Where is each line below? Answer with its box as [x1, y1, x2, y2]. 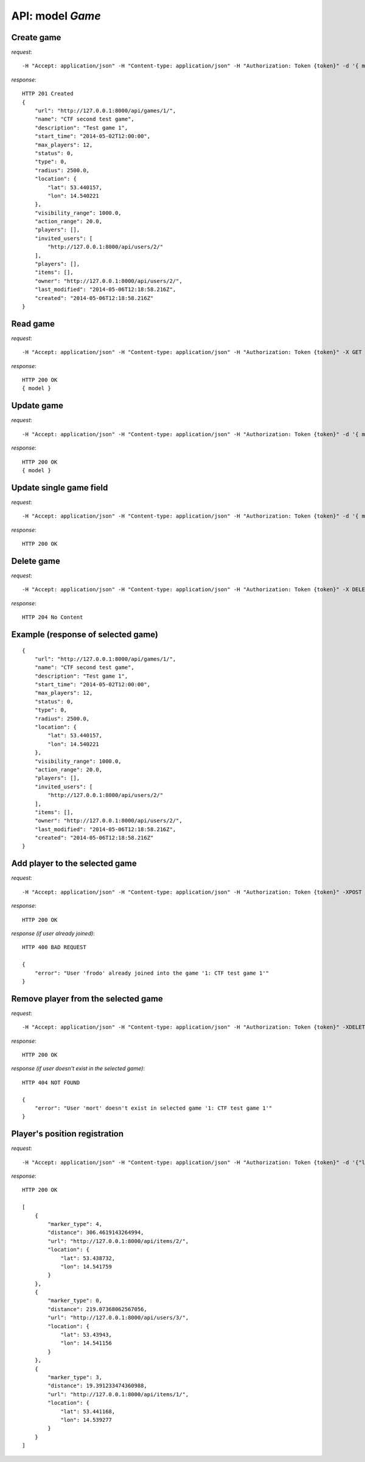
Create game [11, 32, 61, 43]
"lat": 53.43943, [60, 1331, 113, 1338]
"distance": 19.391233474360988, [47, 1382, 147, 1390]
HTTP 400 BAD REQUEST [22, 944, 86, 951]
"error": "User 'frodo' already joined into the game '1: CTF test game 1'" [34, 969, 269, 976]
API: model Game [11, 9, 101, 23]
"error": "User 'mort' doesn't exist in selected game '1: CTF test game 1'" [34, 1104, 273, 1112]
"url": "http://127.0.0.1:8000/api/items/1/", [47, 1391, 189, 1398]
